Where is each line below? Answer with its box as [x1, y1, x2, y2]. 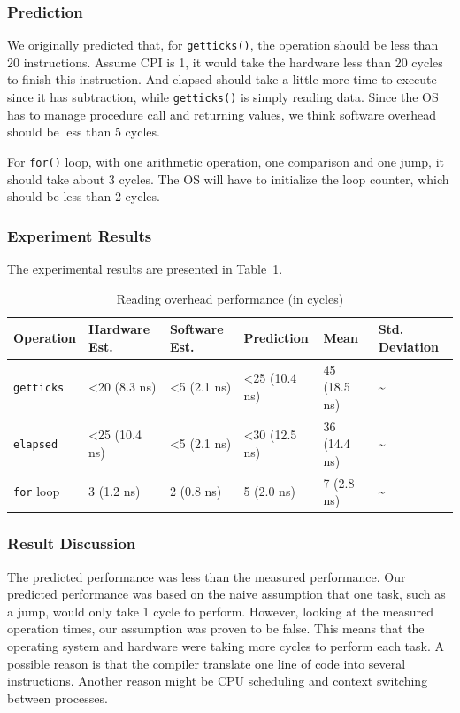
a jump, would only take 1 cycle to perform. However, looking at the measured [7, 601, 434, 620]
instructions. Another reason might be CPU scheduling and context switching [7, 671, 428, 690]
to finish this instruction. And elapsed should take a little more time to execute [7, 70, 437, 89]
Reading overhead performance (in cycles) [116, 289, 344, 307]
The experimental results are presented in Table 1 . [7, 259, 283, 277]
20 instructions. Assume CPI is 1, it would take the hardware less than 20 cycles [7, 52, 443, 71]
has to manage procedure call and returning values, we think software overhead [7, 105, 437, 123]
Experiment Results [7, 224, 152, 246]
